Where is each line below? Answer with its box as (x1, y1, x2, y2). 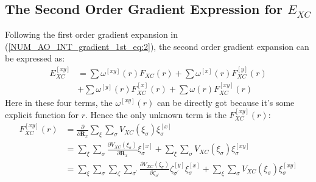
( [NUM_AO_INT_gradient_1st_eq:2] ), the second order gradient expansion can (5, 40, 309, 52)
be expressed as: (5, 52, 65, 65)
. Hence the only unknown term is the (85, 108, 226, 121)
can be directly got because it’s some (156, 96, 295, 108)
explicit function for (5, 108, 79, 121)
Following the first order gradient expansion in (5, 28, 178, 41)
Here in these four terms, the (5, 96, 113, 108)
